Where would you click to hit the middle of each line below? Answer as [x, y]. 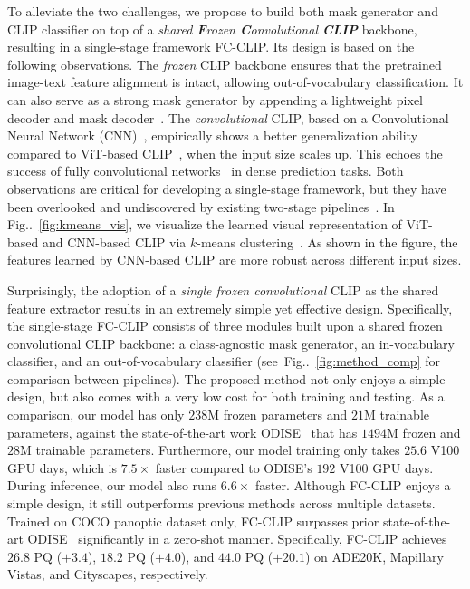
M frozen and [423, 432]
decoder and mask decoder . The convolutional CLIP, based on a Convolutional [228, 117]
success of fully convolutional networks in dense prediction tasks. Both [206, 171]
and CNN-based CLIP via [114, 241]
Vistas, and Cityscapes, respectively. [108, 574]
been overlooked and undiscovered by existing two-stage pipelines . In [201, 206]
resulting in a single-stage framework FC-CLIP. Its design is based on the [211, 47]
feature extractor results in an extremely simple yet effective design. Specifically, [230, 308]
